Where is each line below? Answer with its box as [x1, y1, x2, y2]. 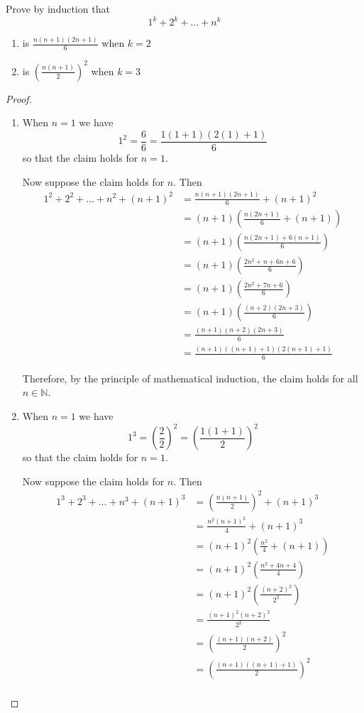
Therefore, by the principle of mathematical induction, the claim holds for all [22, 370, 358, 385]
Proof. [6, 91, 32, 106]
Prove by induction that [6, 1, 110, 16]
